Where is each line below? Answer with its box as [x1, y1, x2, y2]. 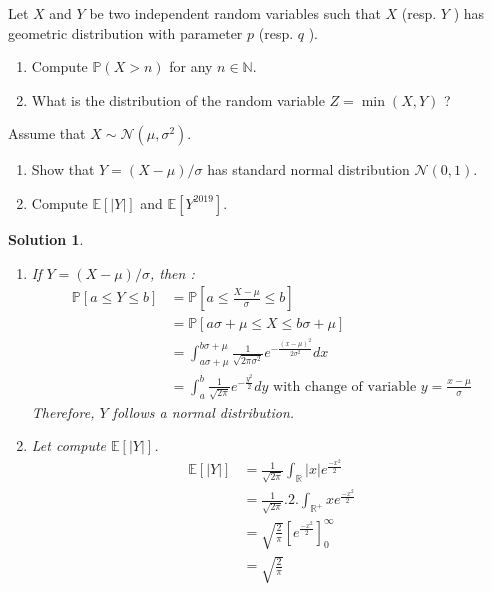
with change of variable [273, 379, 417, 394]
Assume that [8, 123, 86, 144]
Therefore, [31, 401, 95, 422]
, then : [149, 262, 195, 283]
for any [169, 56, 213, 77]
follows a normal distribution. [112, 401, 295, 422]
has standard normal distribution [207, 159, 410, 180]
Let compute [31, 435, 107, 456]
